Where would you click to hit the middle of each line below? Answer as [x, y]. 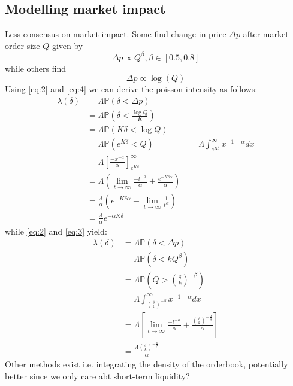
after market [266, 34]
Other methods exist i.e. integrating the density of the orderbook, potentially [146, 364]
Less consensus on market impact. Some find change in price [116, 34]
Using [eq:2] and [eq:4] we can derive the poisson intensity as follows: [131, 89]
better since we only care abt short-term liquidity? [97, 376]
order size [22, 45]
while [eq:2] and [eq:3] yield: [56, 231]
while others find [36, 68]
